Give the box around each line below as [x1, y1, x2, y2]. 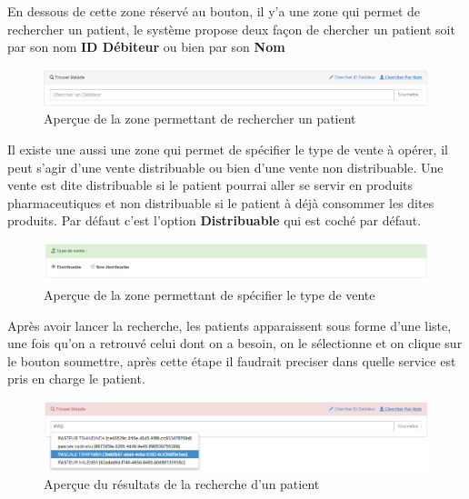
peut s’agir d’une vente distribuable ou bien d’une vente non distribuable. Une [7, 157, 444, 176]
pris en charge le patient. [7, 369, 145, 388]
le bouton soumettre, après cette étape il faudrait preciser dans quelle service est [7, 351, 456, 370]
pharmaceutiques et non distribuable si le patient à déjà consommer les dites [7, 193, 434, 212]
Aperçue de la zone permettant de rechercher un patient [44, 109, 356, 128]
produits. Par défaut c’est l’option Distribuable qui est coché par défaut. [7, 211, 422, 230]
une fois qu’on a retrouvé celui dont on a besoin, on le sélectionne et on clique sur [7, 334, 463, 353]
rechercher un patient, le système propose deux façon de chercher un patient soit [7, 19, 455, 38]
